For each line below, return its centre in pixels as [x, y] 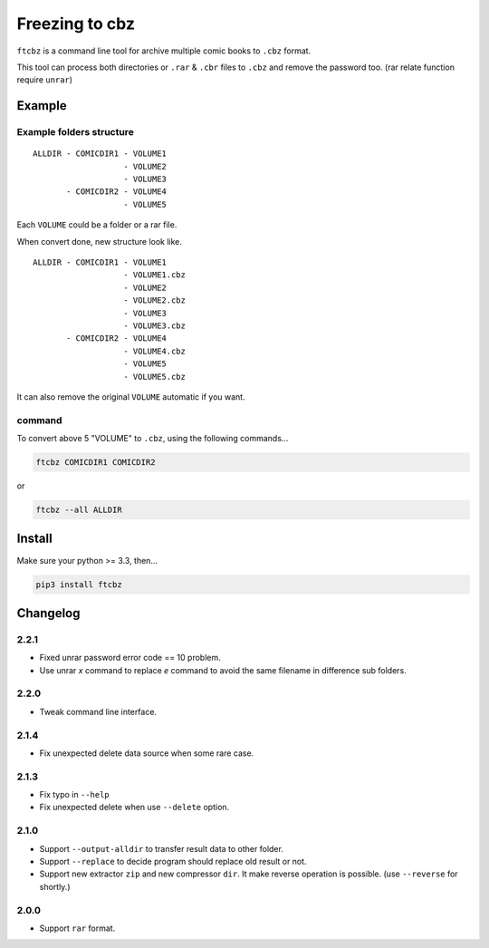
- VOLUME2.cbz [154, 300]
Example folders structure [76, 132]
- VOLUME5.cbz [154, 377]
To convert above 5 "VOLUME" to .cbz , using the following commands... [153, 439]
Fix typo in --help [75, 795]
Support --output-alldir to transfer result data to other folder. [162, 848]
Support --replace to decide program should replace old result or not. [173, 861]
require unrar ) [44, 80]
